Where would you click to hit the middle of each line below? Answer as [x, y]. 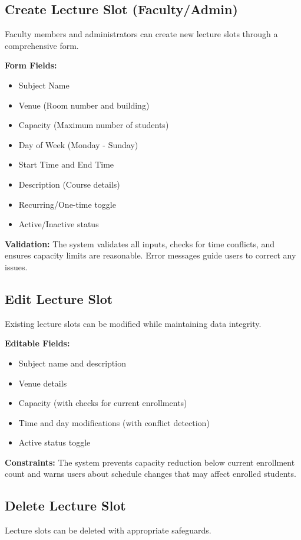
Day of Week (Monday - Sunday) [78, 144]
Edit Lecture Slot [59, 298]
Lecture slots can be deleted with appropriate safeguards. [108, 530]
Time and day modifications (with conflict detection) [114, 422]
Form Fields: [31, 65]
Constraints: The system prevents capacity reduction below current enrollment [150, 462]
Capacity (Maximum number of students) [94, 125]
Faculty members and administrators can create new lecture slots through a [141, 34]
